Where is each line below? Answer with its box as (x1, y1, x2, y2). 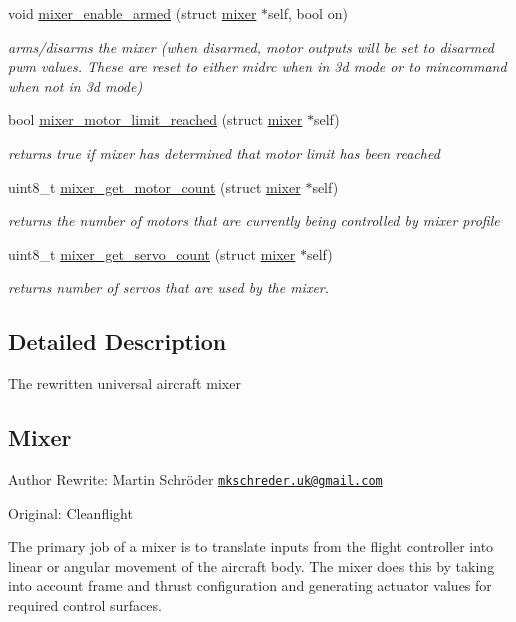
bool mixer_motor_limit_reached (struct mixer (8, 109, 303, 130)
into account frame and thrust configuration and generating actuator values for (8, 575, 492, 596)
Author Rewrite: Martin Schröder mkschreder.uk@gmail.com (8, 468, 383, 489)
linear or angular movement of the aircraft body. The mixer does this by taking (8, 555, 495, 576)
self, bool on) (268, 3, 348, 23)
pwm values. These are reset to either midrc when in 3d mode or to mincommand (8, 56, 507, 77)
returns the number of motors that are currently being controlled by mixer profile (8, 210, 500, 231)
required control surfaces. (8, 594, 162, 615)
